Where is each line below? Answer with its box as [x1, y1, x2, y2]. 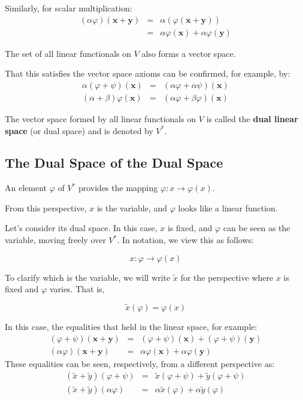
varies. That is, [49, 283, 105, 295]
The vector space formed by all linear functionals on [5, 112, 196, 125]
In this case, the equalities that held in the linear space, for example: [5, 320, 257, 333]
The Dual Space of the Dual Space [5, 153, 223, 172]
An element [5, 181, 47, 194]
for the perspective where [180, 271, 274, 283]
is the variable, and [96, 201, 168, 214]
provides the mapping [78, 181, 158, 194]
